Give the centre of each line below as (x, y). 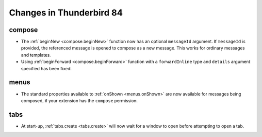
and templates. (36, 55)
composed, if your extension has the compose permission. (79, 100)
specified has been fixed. (46, 68)
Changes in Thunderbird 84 (66, 13)
